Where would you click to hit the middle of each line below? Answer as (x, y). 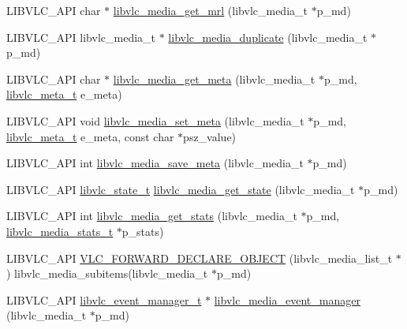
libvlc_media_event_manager (287, 299)
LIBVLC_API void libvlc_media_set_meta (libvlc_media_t (155, 120)
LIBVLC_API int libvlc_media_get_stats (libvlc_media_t (152, 216)
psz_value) (210, 136)
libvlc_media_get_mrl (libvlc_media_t (210, 10)
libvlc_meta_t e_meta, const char (90, 136)
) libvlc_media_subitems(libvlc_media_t (107, 273)
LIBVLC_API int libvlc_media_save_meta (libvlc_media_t (155, 163)
